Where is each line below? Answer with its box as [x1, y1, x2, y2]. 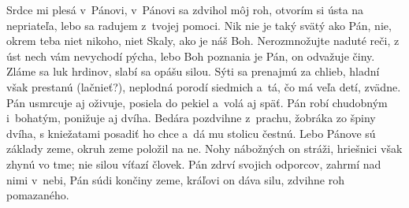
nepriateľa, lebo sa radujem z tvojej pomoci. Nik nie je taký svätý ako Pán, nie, [6, 17, 392, 33]
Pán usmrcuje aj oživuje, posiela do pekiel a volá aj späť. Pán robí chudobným [6, 94, 388, 110]
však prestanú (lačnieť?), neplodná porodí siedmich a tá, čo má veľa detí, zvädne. [6, 78, 401, 95]
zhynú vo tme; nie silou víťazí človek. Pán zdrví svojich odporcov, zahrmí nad [6, 155, 381, 172]
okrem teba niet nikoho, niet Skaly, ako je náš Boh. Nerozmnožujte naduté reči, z [6, 32, 400, 49]
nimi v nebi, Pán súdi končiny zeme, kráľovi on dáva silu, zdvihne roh [6, 171, 345, 188]
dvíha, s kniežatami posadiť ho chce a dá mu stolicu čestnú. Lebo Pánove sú [6, 124, 376, 141]
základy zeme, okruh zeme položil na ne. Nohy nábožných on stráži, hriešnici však [6, 140, 403, 157]
